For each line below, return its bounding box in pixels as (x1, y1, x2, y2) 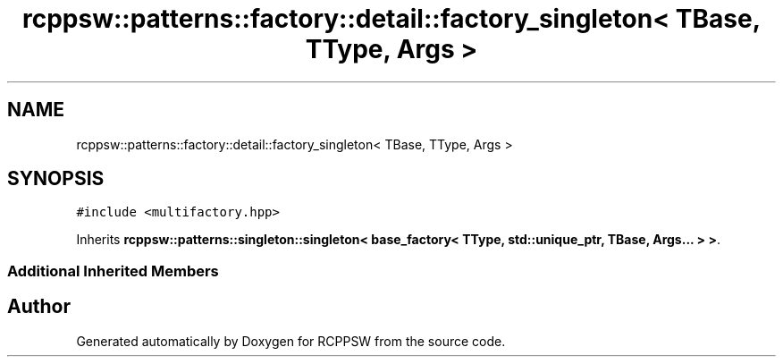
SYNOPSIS (7, 167, 105, 190)
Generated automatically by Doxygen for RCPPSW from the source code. (76, 333, 506, 349)
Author (7, 295, 71, 318)
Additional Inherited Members (7, 261, 219, 280)
